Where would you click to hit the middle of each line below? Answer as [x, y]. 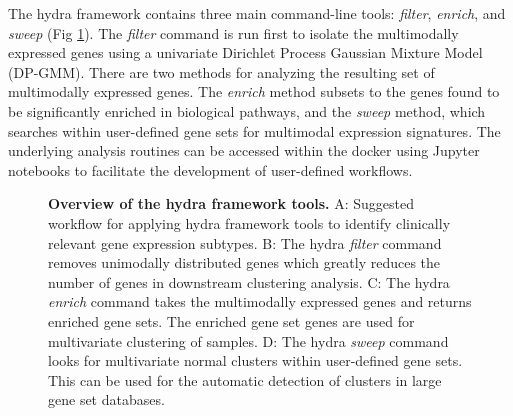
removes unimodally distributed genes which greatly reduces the [244, 262]
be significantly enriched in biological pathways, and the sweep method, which [247, 110]
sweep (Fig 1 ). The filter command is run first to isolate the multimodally [233, 32]
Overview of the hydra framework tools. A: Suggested [231, 203]
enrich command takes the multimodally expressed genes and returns [260, 301]
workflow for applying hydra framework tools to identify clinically [249, 222]
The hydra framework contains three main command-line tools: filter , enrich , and [257, 13]
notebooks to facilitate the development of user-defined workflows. [210, 169]
